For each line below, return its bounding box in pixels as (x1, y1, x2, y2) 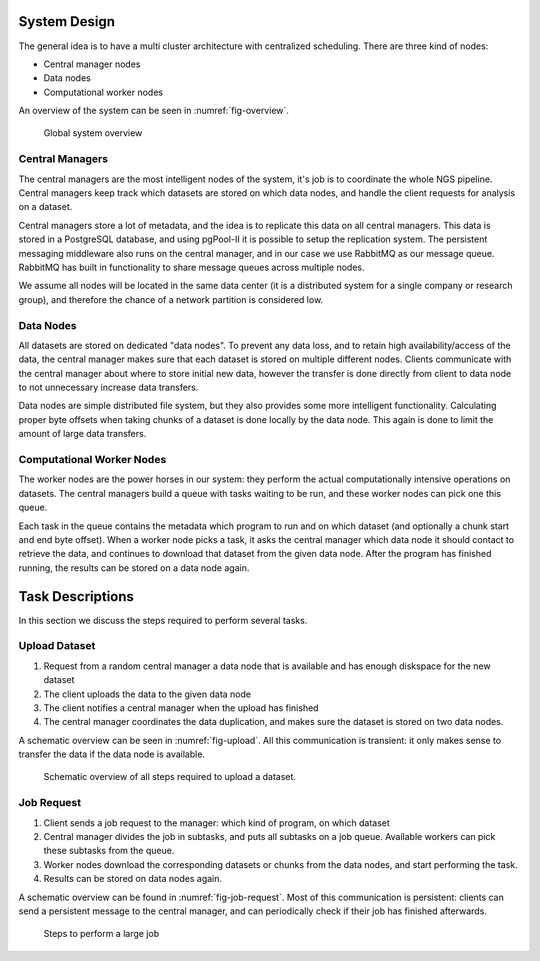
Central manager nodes (43, 58, 141, 70)
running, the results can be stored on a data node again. (18, 561, 250, 574)
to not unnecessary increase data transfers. (18, 381, 199, 394)
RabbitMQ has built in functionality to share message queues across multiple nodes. (18, 261, 365, 273)
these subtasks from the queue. (43, 845, 175, 857)
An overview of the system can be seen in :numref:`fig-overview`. (18, 105, 290, 117)
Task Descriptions (18, 588, 135, 605)
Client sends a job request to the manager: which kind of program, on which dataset (43, 816, 390, 829)
